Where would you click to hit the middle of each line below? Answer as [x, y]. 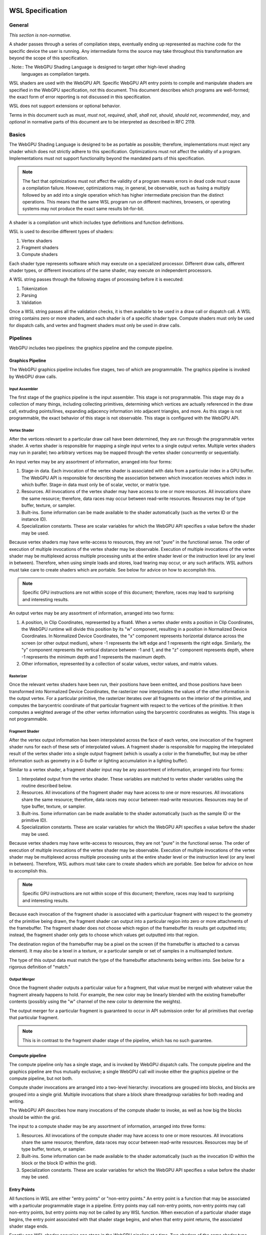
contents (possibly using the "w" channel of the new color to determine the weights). [95, 1002]
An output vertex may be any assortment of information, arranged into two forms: [92, 613]
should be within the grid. [35, 1117]
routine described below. [47, 786]
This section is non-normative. [40, 35]
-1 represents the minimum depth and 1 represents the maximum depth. [94, 657]
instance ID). [34, 519]
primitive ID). [34, 820]
